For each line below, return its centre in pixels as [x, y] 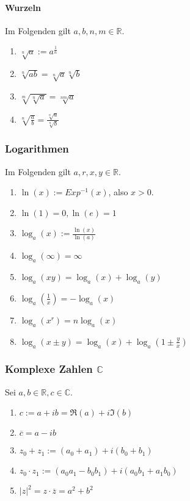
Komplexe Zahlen [49, 369]
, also [118, 192]
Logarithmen [37, 149]
